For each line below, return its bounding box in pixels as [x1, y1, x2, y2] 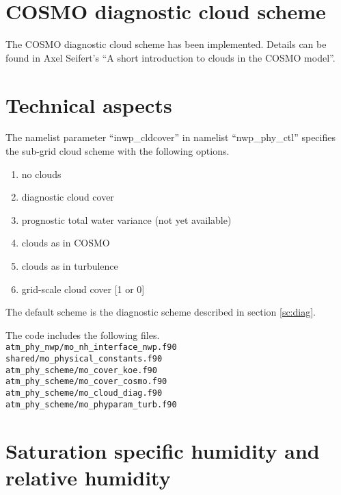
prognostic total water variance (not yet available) [21, 212, 232, 227]
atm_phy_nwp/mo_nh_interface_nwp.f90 [5, 342, 177, 353]
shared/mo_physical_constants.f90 [5, 354, 163, 364]
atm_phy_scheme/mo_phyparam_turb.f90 [5, 399, 177, 409]
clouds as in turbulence [21, 259, 118, 272]
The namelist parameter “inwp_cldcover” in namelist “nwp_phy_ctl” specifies [5, 130, 336, 144]
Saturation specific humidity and [5, 436, 320, 464]
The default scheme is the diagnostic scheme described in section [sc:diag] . [5, 305, 316, 319]
